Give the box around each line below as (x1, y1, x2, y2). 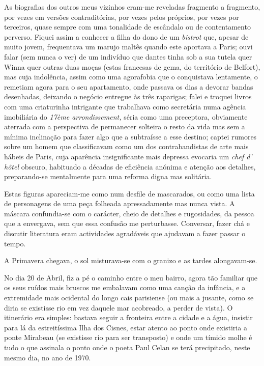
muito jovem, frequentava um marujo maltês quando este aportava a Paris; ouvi (4, 41, 253, 52)
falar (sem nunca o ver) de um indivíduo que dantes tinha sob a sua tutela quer (4, 51, 252, 62)
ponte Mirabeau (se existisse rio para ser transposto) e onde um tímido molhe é (4, 332, 252, 343)
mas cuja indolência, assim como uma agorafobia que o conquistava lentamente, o (4, 71, 258, 82)
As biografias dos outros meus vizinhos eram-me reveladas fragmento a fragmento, (4, 2, 260, 12)
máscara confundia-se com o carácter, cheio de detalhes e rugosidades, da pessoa (4, 208, 254, 218)
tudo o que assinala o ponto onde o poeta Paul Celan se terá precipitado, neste (4, 342, 250, 352)
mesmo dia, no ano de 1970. (4, 352, 91, 362)
